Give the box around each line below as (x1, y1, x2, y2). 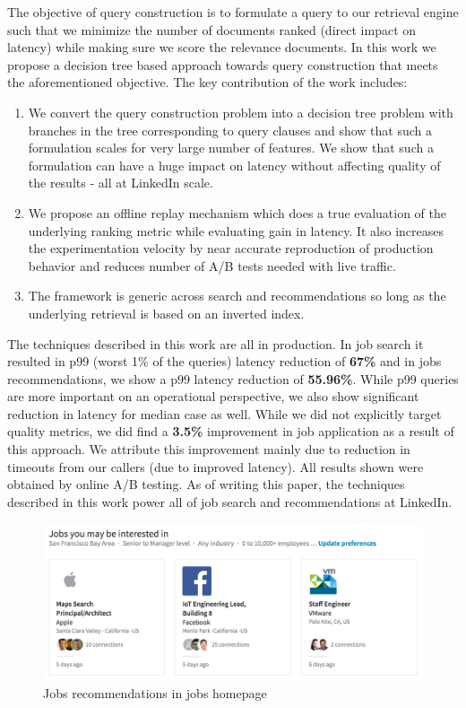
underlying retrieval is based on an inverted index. (28, 303, 305, 322)
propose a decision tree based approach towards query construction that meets (7, 55, 438, 74)
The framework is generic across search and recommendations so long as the (28, 286, 446, 305)
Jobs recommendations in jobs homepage (43, 683, 267, 702)
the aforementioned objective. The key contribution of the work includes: (7, 73, 408, 92)
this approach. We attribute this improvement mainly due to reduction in (7, 440, 410, 459)
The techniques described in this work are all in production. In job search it (7, 334, 424, 353)
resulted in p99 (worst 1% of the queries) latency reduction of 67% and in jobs (7, 352, 442, 371)
